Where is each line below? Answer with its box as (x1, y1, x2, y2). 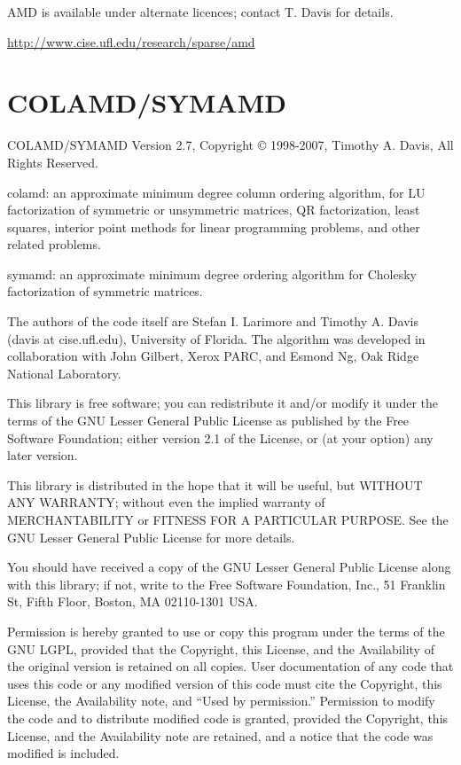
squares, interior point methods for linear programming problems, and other (7, 217, 420, 236)
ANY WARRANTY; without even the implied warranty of (7, 493, 325, 511)
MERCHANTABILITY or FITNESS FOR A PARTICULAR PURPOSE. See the (7, 511, 449, 528)
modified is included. (7, 744, 120, 762)
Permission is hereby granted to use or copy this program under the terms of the (7, 621, 445, 640)
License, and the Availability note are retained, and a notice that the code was (7, 726, 434, 745)
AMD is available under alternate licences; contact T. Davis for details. (7, 3, 394, 20)
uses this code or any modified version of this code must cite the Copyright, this (7, 674, 442, 692)
